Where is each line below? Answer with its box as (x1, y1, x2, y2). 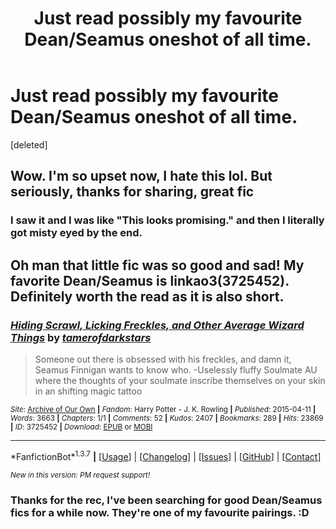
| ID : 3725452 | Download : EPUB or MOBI (10, 422, 153, 432)
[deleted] (10, 138, 48, 151)
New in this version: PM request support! (10, 470, 151, 480)
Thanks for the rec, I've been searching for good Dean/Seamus (10, 493, 323, 507)
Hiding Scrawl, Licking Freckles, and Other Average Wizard (10, 318, 305, 332)
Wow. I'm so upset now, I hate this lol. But (10, 168, 273, 185)
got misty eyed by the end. (10, 226, 143, 240)
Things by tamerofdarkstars (10, 330, 152, 344)
